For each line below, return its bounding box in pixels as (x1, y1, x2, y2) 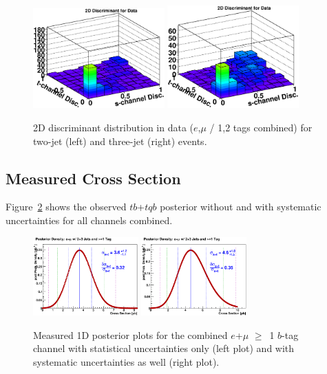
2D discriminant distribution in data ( (33, 120, 194, 135)
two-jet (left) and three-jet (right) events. (33, 133, 207, 148)
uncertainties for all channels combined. (6, 213, 173, 227)
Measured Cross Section (6, 167, 181, 188)
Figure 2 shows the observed (6, 199, 127, 214)
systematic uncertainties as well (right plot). (33, 354, 220, 368)
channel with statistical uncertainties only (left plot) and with (33, 341, 295, 355)
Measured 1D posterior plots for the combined (33, 327, 228, 342)
